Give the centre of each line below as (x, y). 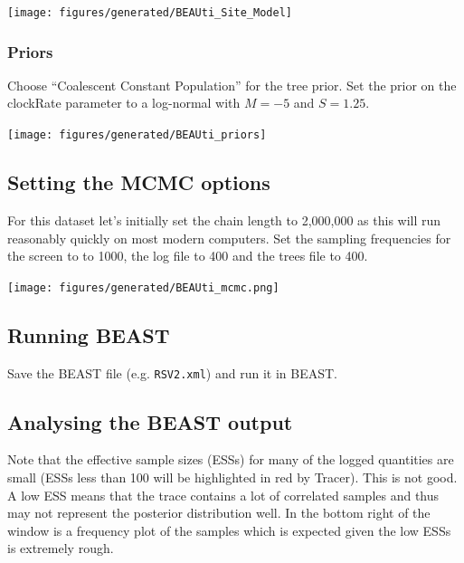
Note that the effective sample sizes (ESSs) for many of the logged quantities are (231, 459)
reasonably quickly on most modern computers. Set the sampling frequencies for (229, 238)
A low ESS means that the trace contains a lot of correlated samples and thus (223, 495)
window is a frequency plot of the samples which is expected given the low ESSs (229, 530)
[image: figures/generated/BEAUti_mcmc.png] (143, 287)
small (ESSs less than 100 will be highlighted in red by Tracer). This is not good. (232, 477)
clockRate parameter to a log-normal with (124, 103)
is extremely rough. (61, 548)
